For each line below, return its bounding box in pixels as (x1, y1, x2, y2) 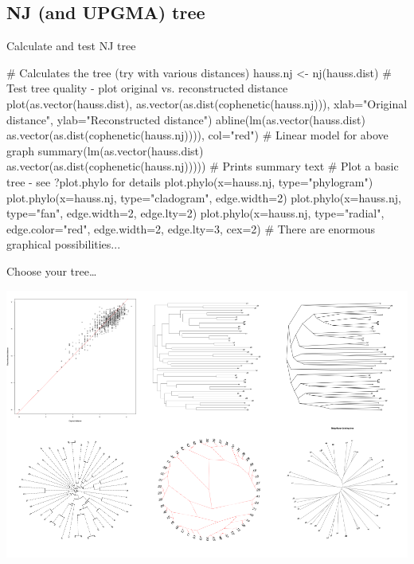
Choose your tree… (6, 262, 97, 279)
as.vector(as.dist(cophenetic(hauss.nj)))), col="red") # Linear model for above (6, 127, 389, 143)
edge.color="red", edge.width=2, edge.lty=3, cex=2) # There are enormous (6, 220, 376, 237)
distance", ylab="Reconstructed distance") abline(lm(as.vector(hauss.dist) (6, 111, 365, 127)
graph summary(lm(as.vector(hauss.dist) (6, 142, 204, 159)
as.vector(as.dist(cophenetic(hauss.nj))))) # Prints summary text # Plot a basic (6, 158, 399, 174)
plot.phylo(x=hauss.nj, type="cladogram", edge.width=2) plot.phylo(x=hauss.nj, (6, 189, 401, 206)
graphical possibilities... (6, 236, 121, 253)
